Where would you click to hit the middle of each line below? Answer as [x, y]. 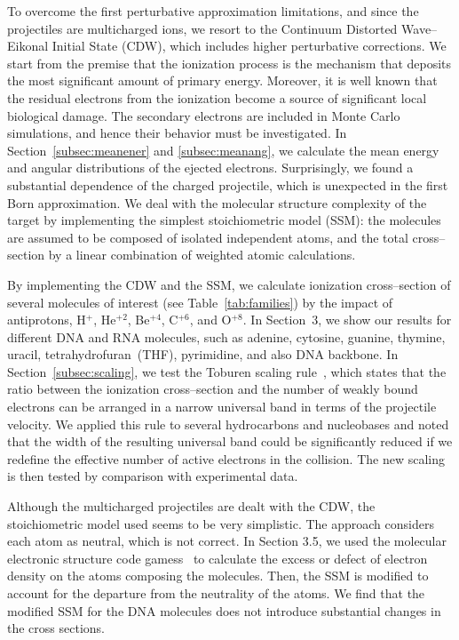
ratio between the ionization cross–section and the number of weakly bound [213, 389]
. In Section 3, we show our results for [347, 320]
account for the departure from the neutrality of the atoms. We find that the [216, 593]
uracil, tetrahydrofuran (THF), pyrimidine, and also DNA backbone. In [203, 354]
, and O [210, 320]
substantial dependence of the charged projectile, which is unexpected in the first [228, 184]
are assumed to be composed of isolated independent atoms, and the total [208, 237]
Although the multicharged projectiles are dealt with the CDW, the [191, 506]
